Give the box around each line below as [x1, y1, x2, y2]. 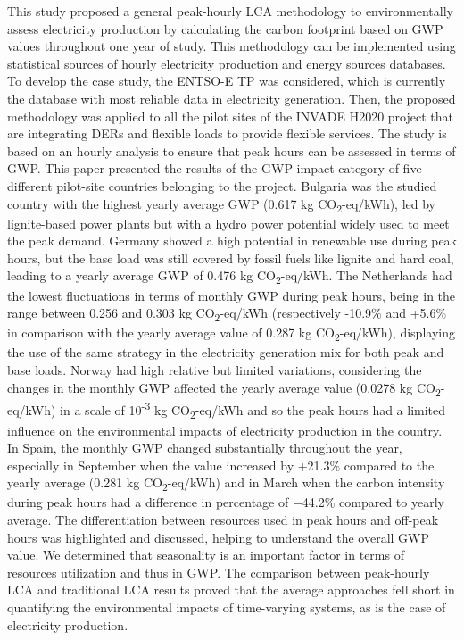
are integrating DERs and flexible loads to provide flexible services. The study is [7, 124, 447, 143]
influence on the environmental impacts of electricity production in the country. [7, 420, 443, 439]
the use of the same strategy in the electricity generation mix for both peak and [7, 343, 444, 362]
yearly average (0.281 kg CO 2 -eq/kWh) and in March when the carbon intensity [7, 473, 445, 495]
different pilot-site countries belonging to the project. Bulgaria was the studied [7, 176, 437, 195]
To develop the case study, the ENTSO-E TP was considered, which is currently [7, 71, 446, 90]
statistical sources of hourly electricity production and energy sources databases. [7, 54, 446, 72]
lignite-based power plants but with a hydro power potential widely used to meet [7, 213, 450, 232]
